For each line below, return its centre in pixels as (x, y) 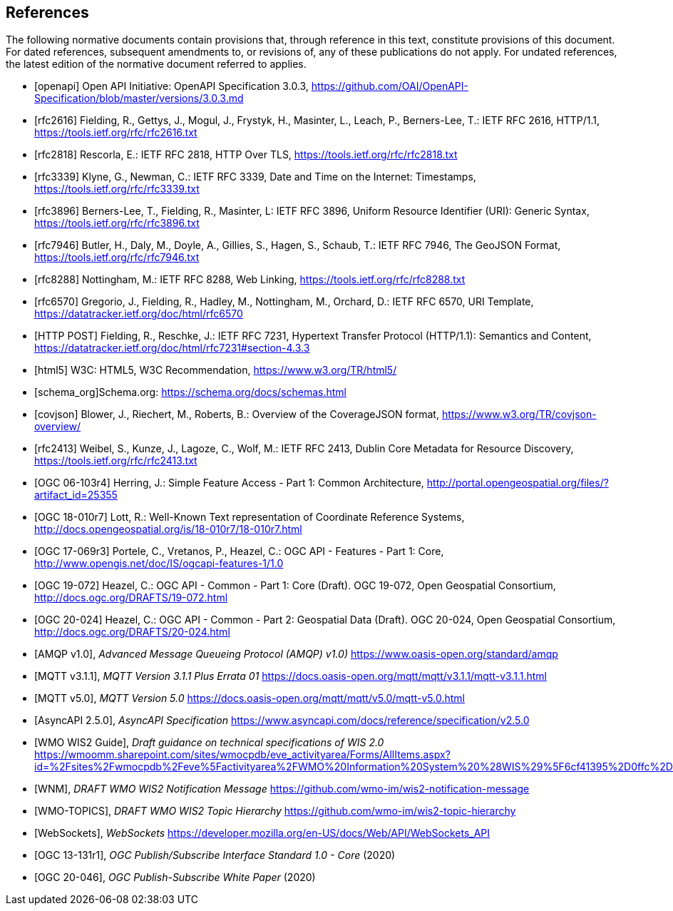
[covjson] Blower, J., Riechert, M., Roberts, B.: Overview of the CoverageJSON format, (237, 414)
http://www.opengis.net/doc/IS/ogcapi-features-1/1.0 (159, 564)
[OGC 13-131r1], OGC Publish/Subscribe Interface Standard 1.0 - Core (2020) (215, 855)
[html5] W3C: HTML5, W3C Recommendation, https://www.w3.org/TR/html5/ (216, 370)
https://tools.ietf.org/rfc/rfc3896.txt (117, 223)
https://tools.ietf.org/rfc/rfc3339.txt (117, 189)
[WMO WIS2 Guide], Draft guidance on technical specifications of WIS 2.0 (209, 743)
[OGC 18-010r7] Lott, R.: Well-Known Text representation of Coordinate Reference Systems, (250, 517)
